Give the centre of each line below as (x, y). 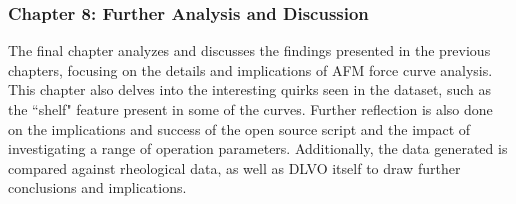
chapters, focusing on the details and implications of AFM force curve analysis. (250, 69)
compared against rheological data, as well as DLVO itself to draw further (234, 167)
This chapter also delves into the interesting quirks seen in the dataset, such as (249, 89)
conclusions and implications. (97, 187)
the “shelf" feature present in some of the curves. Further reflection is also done (250, 109)
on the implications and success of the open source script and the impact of (239, 128)
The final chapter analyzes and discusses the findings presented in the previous (249, 50)
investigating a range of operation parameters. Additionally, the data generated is (258, 148)
